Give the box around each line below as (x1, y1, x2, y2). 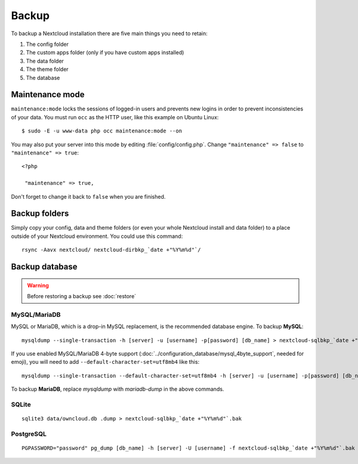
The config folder (26, 41, 69, 48)
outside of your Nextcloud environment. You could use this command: (11, 233, 183, 240)
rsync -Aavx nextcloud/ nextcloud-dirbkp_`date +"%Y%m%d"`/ (21, 246, 201, 253)
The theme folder (26, 66, 69, 73)
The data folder (26, 57, 64, 64)
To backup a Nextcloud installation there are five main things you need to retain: (11, 30, 208, 37)
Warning (27, 282, 49, 289)
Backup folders (11, 209, 69, 219)
